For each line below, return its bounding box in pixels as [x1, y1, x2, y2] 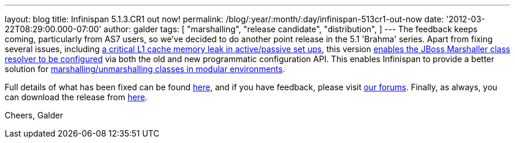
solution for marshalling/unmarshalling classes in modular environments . [5, 64, 285, 74]
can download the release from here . [5, 92, 148, 102]
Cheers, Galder [5, 110, 63, 120]
